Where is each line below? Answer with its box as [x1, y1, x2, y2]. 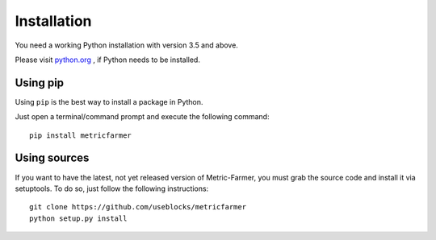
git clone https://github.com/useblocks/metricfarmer [29, 202, 246, 212]
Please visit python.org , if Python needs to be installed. [15, 55, 201, 64]
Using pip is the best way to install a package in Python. [15, 97, 203, 106]
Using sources [15, 151, 90, 165]
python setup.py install [29, 213, 128, 223]
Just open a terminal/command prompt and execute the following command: [15, 112, 270, 122]
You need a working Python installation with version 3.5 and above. [15, 40, 238, 50]
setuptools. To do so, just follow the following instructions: [15, 184, 209, 193]
